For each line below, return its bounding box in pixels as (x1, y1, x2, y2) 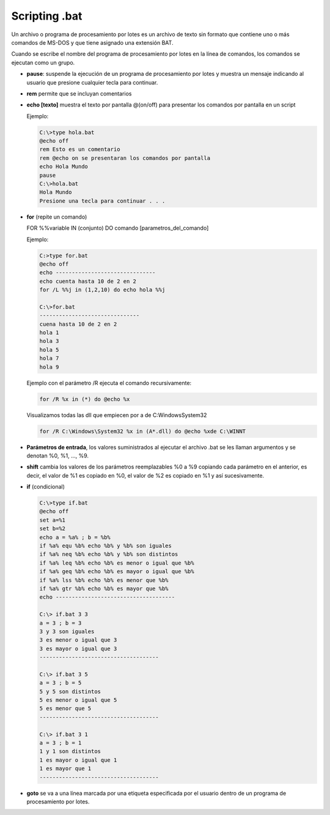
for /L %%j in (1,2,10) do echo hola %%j (39, 287, 166, 293)
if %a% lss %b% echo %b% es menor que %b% (39, 576, 169, 584)
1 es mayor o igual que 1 (39, 756, 117, 764)
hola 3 (39, 337, 59, 345)
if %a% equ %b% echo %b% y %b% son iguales (39, 543, 172, 549)
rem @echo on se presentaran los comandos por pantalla (39, 154, 211, 162)
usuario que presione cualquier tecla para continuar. (26, 78, 158, 86)
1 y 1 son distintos (39, 748, 101, 755)
